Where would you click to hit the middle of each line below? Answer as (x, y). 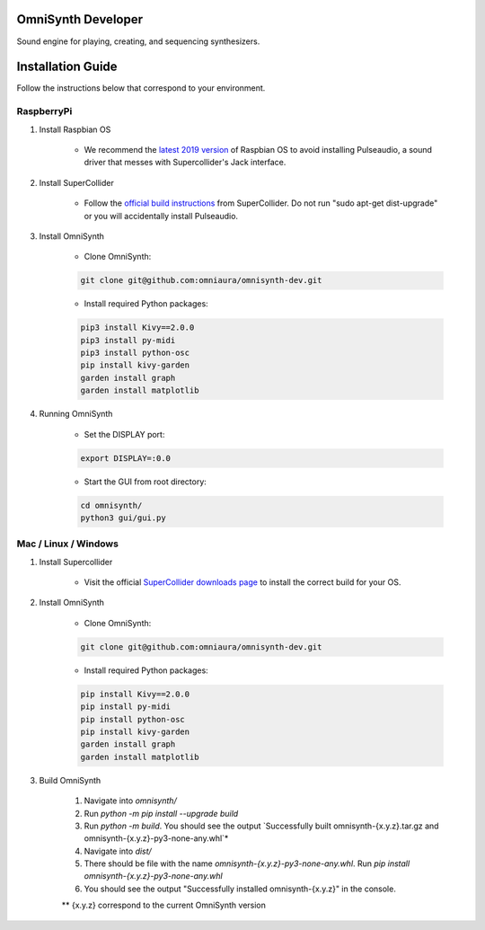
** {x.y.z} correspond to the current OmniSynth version (164, 905)
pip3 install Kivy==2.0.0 (137, 328)
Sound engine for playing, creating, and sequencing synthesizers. (138, 41)
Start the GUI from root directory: (145, 482)
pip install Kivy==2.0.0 (135, 694)
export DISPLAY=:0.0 (125, 458)
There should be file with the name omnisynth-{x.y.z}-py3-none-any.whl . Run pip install (247, 864)
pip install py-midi (125, 707)
